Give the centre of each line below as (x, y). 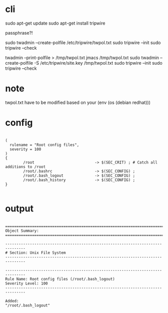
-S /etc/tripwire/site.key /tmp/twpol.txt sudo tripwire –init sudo (98, 63)
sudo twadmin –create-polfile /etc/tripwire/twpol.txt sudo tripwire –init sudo (83, 42)
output (19, 209)
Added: (12, 301)
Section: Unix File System (38, 253)
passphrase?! (19, 33)
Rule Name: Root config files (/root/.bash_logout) (60, 279)
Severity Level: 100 (27, 283)
